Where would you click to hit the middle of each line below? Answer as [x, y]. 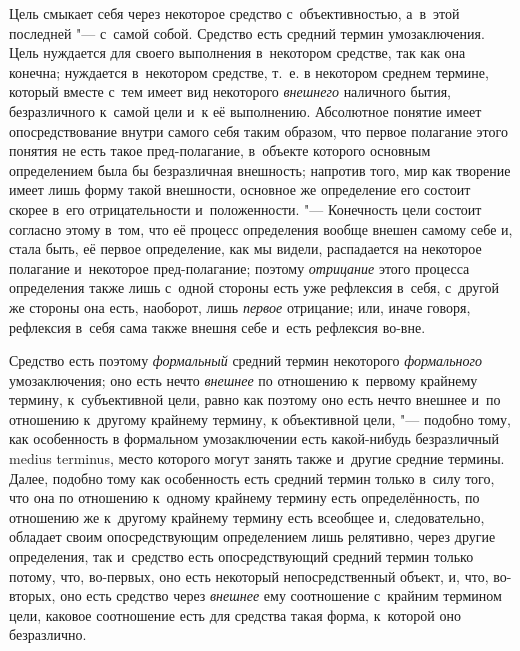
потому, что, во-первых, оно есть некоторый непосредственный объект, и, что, [249, 575]
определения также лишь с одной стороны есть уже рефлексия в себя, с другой [254, 287]
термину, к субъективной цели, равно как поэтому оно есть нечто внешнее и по [255, 399]
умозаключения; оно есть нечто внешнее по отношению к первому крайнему [243, 379]
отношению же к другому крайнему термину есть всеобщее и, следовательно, [247, 516]
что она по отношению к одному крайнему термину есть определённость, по [244, 497]
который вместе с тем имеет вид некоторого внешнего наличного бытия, [230, 91]
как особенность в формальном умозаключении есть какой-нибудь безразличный [254, 438]
